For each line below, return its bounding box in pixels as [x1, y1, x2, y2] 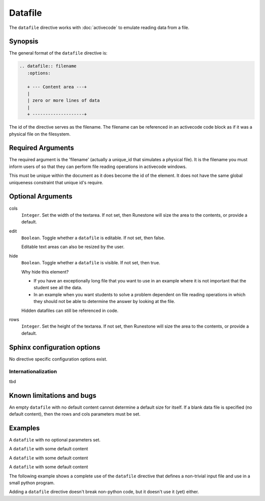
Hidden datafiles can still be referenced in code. [21, 307, 119, 313]
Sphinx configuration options [9, 343, 101, 351]
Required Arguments [9, 144, 74, 152]
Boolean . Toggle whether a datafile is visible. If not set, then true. [21, 260, 160, 266]
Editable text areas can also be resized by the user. [21, 244, 125, 250]
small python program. [9, 479, 55, 486]
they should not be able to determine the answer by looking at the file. [33, 299, 175, 305]
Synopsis [9, 37, 39, 46]
